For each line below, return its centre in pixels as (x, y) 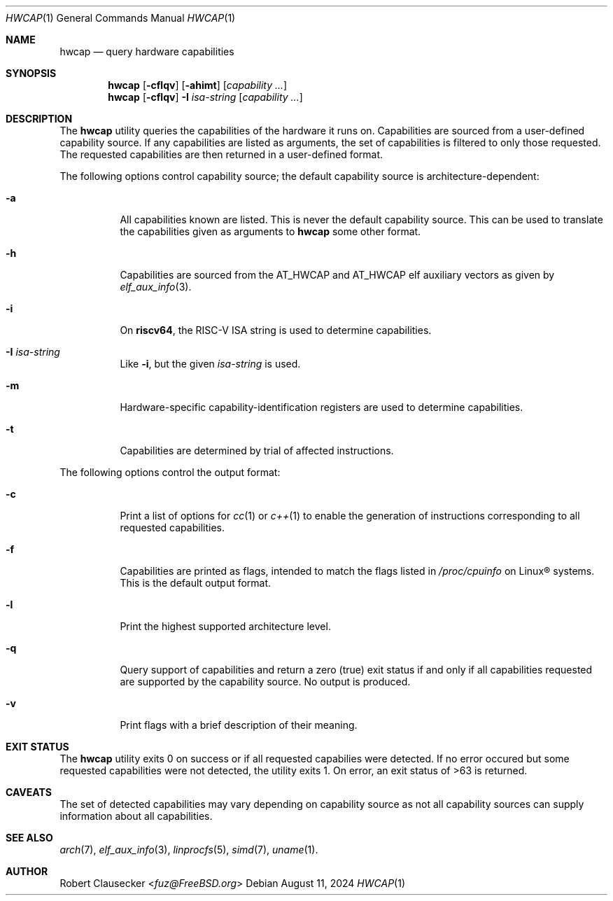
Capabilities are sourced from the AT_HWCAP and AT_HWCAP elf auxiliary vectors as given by (337, 275)
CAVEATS (29, 792)
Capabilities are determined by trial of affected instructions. (257, 450)
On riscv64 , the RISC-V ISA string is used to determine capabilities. (276, 330)
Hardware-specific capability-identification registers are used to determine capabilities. (322, 407)
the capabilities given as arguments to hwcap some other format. (270, 231)
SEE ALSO (29, 838)
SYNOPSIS (31, 73)
